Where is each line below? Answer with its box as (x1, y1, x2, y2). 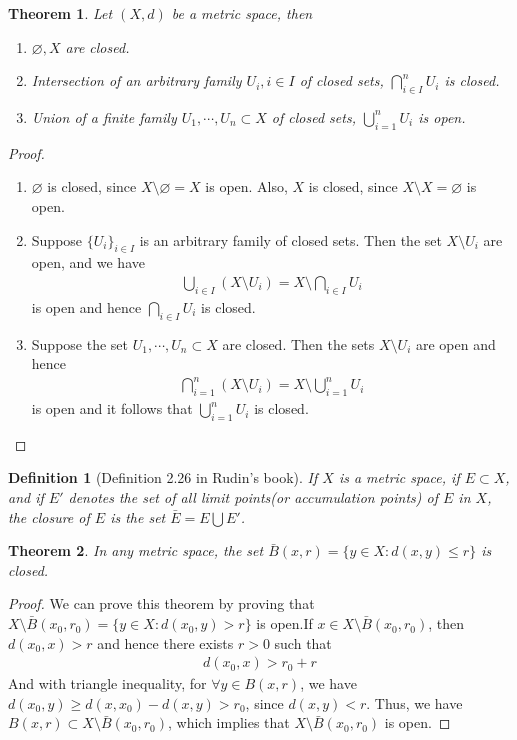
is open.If (256, 613, 313, 634)
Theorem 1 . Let (8, 3, 113, 23)
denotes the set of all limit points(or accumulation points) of (68, 487, 438, 508)
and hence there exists (97, 632, 234, 653)
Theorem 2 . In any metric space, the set (8, 540, 264, 561)
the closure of (8, 506, 90, 527)
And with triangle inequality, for (8, 673, 207, 694)
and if (8, 487, 44, 508)
